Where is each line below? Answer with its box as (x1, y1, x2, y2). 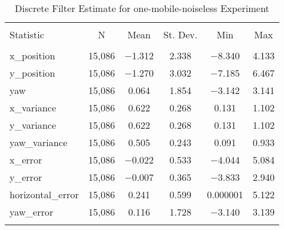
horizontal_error (10, 187, 79, 201)
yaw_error (10, 205, 54, 219)
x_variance (10, 101, 56, 114)
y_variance (10, 118, 56, 132)
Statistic (10, 28, 44, 41)
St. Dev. (163, 28, 198, 41)
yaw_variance (10, 135, 68, 149)
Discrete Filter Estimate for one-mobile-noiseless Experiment (14, 1, 270, 15)
